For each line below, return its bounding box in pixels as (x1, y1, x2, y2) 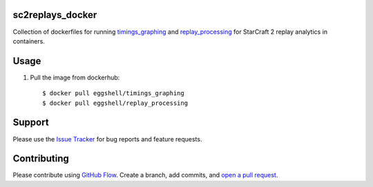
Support (12, 117, 49, 128)
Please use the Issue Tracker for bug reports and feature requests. (12, 135, 202, 143)
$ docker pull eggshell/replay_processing (42, 99, 189, 107)
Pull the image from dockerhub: (30, 73, 120, 81)
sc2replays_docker (12, 9, 97, 21)
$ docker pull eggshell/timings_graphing (42, 90, 184, 97)
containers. (12, 37, 45, 45)
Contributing (12, 152, 69, 165)
